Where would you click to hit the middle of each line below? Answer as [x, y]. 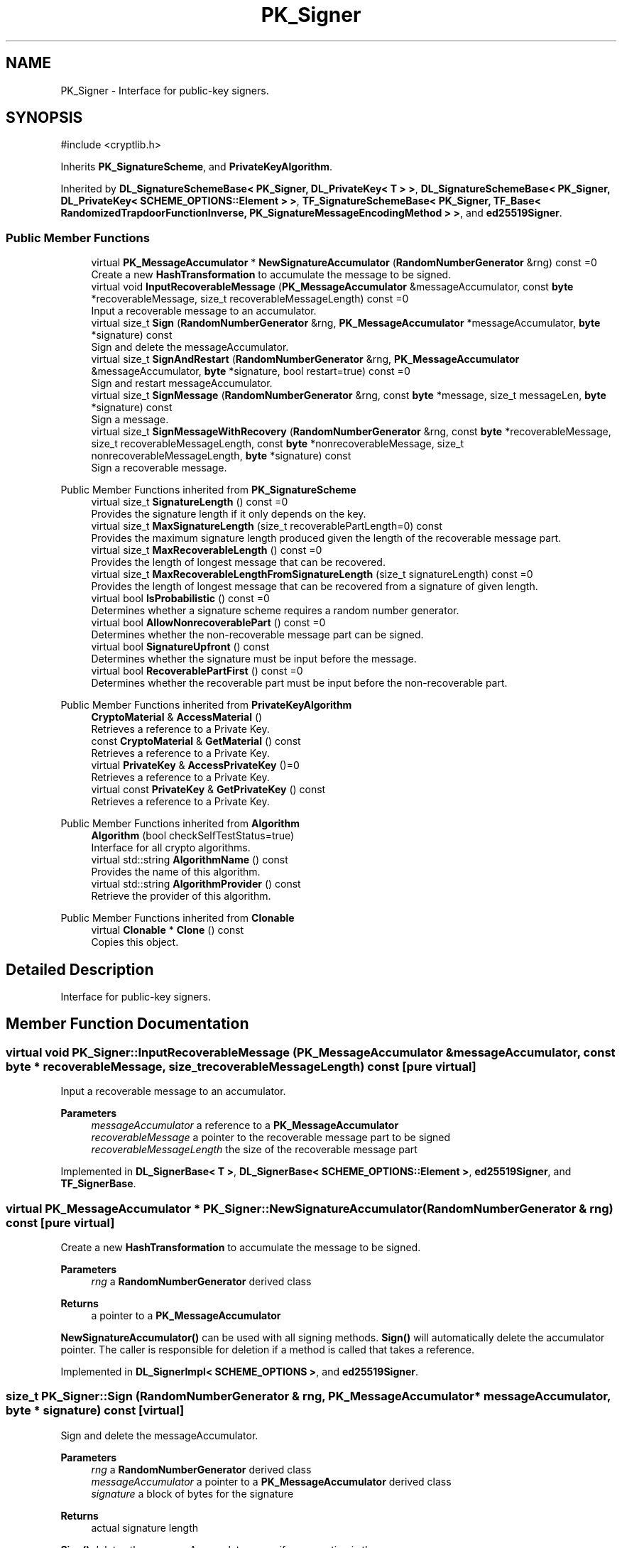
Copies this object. [135, 942]
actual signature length [145, 1527]
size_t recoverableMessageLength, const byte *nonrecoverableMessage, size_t [278, 444]
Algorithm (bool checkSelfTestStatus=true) [193, 836]
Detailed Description [80, 969]
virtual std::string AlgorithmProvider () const [196, 884]
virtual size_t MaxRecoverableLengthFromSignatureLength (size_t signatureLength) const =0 [312, 574]
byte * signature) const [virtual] [95, 1411]
